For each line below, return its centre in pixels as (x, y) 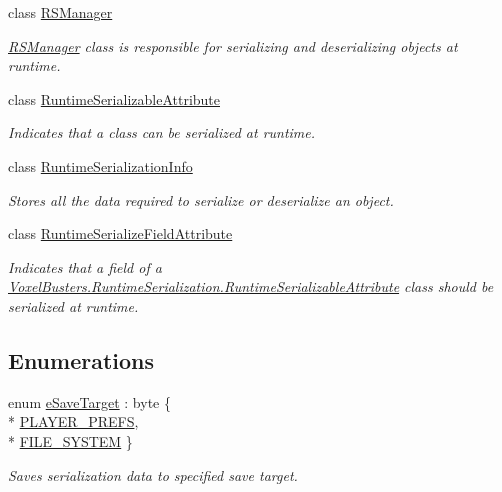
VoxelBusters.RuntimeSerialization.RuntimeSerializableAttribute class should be (251, 286)
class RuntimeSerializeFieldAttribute (120, 233)
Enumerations (81, 359)
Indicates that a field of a (85, 266)
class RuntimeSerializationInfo (100, 165)
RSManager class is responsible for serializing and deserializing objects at (233, 45)
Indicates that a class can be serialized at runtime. (162, 132)
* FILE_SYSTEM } (70, 440)
